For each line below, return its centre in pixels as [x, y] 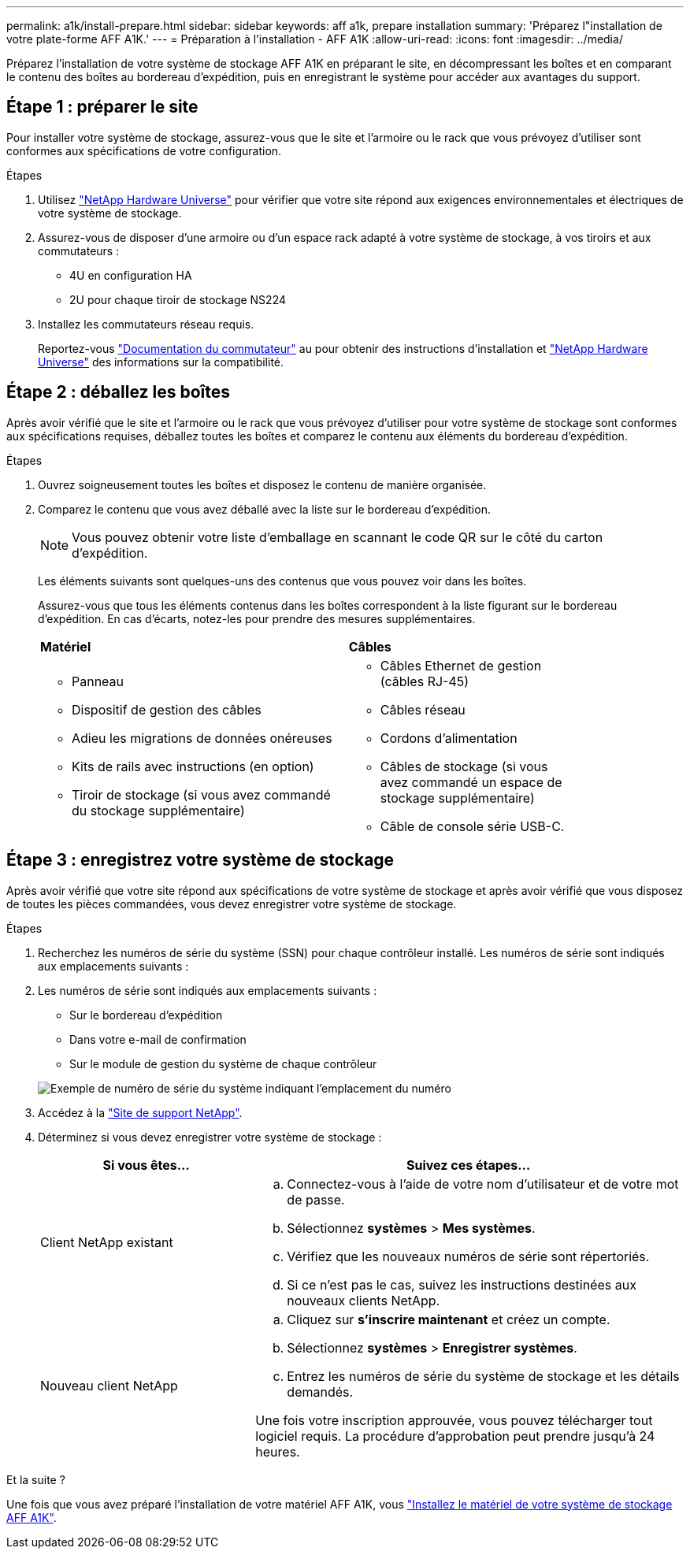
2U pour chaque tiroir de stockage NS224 [178, 299]
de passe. [316, 1199]
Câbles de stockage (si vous [464, 766]
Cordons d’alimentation [449, 738]
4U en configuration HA [131, 275]
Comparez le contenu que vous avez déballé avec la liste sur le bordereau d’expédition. [264, 509]
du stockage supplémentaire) [158, 810]
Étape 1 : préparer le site [102, 107]
